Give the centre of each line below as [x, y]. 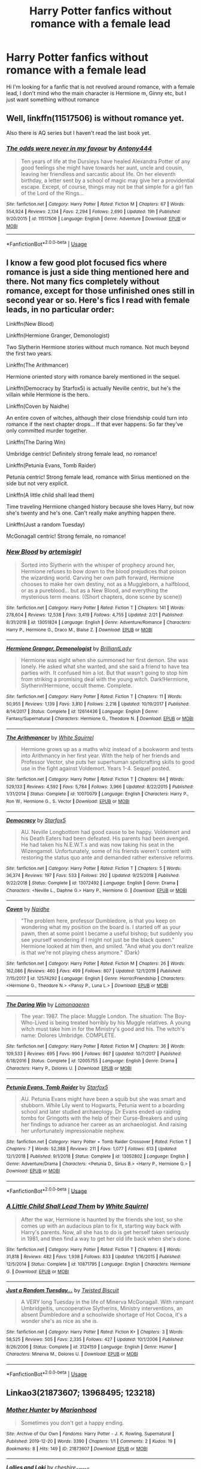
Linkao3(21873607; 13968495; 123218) [81, 1393]
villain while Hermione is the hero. [48, 395]
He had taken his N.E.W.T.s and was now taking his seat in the [98, 844]
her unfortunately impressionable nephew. [73, 1131]
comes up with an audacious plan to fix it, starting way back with [101, 1226]
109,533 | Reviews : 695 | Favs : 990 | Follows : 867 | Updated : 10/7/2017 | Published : [94, 1054]
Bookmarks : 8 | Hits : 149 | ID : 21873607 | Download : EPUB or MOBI [77, 1449]
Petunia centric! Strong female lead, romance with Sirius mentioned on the [98, 477]
